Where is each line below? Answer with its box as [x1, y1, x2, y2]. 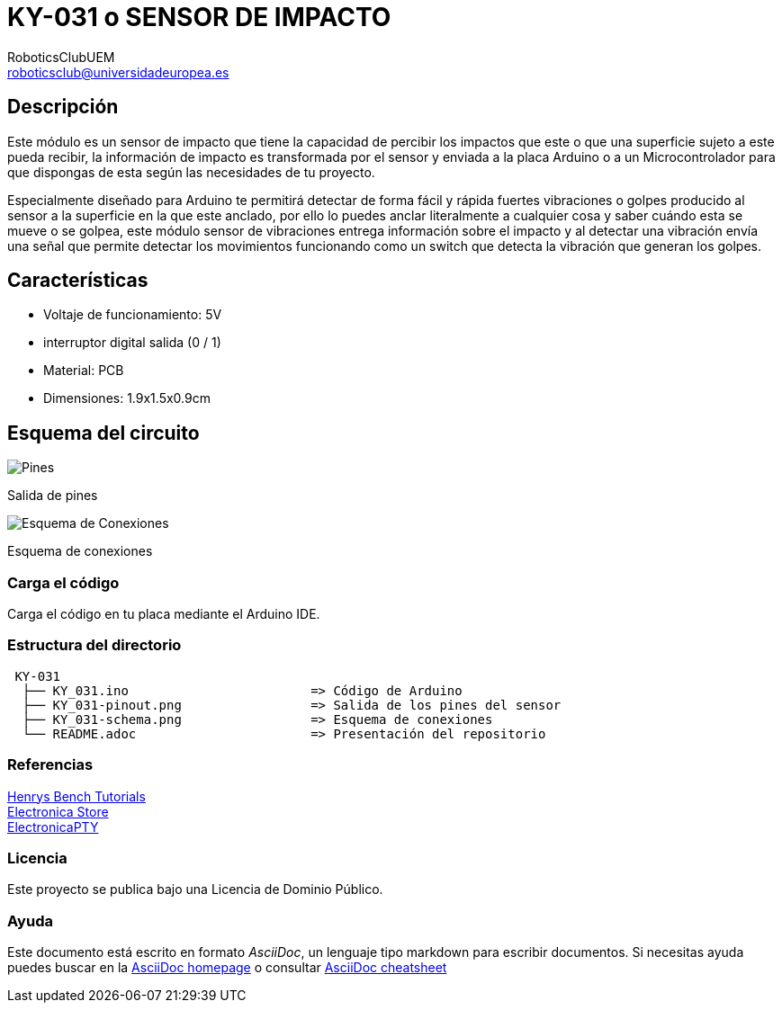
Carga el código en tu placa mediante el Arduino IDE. [7, 606, 320, 622]
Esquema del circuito [7, 421, 200, 444]
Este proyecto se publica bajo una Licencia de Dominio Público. [7, 881, 383, 898]
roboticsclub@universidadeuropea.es [7, 64, 229, 80]
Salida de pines [7, 487, 98, 504]
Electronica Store [7, 803, 109, 819]
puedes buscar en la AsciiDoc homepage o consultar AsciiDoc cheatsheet [7, 960, 447, 976]
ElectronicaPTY [7, 818, 99, 835]
